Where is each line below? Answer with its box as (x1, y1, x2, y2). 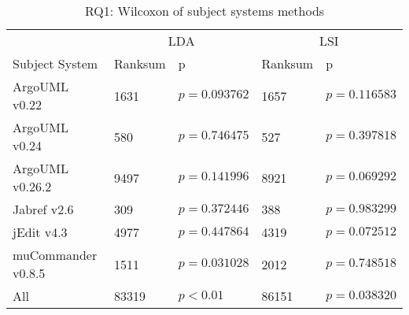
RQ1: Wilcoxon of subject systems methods (84, 2, 325, 20)
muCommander (13, 246, 98, 264)
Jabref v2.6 (13, 200, 74, 218)
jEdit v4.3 (13, 223, 68, 241)
